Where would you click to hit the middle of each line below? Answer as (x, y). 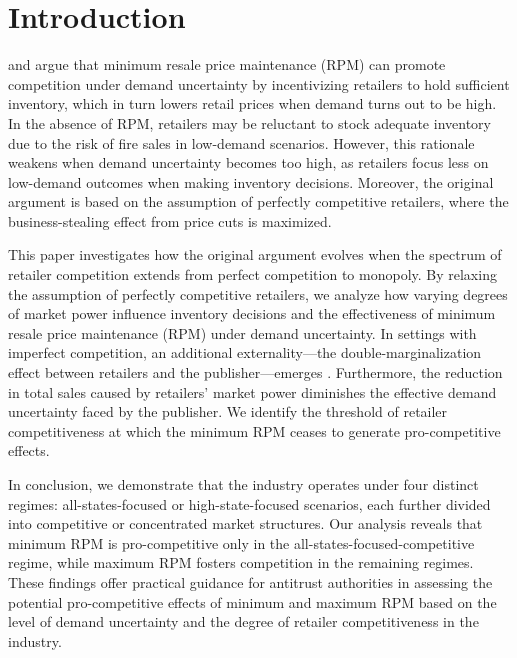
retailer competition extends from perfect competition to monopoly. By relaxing (252, 274)
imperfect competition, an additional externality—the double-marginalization (245, 352)
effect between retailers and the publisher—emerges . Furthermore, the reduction (255, 372)
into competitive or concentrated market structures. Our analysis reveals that (245, 523)
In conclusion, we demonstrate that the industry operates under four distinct (243, 484)
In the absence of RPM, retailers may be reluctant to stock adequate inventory (249, 122)
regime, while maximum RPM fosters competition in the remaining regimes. (241, 562)
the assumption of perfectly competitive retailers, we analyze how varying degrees (258, 293)
